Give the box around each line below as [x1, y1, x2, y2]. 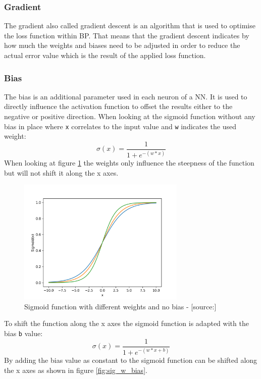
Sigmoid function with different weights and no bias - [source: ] [24, 301, 217, 311]
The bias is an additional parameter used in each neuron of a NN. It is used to [4, 91, 247, 101]
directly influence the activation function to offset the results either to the [4, 101, 233, 112]
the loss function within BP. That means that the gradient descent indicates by [4, 30, 249, 40]
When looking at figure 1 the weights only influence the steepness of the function [4, 157, 254, 168]
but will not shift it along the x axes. [4, 167, 119, 178]
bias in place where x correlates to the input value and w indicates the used [4, 121, 237, 131]
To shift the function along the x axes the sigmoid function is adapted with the [4, 318, 249, 329]
